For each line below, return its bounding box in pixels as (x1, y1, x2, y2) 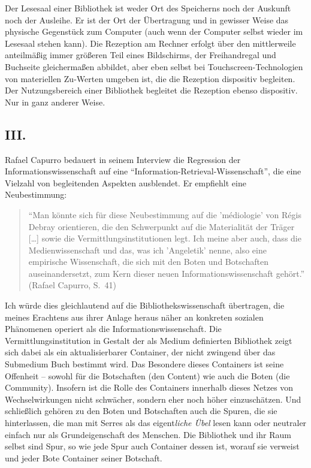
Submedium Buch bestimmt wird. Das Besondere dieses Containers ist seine (5, 358, 284, 370)
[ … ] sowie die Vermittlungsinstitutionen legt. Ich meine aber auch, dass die (28, 232, 301, 244)
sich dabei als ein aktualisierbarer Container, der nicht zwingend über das (5, 346, 276, 358)
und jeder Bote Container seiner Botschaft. (5, 451, 162, 464)
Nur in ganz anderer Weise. (5, 95, 105, 108)
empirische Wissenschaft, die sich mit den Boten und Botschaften (28, 255, 269, 268)
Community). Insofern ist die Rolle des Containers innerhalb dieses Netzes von (5, 381, 294, 394)
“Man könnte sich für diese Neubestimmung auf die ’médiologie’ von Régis (28, 208, 301, 221)
